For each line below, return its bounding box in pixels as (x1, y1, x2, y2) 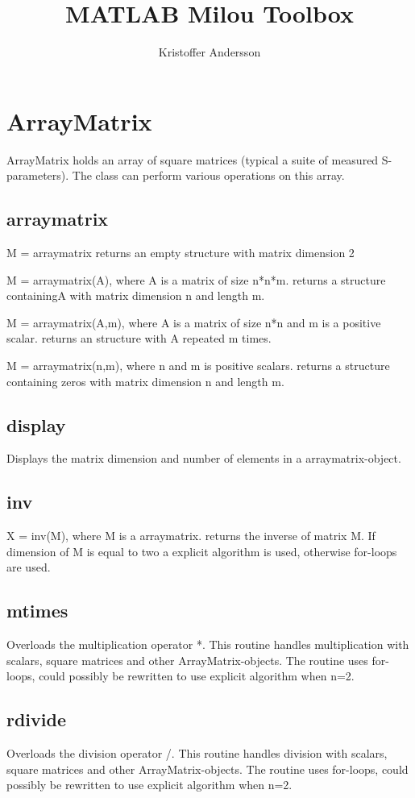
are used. (6, 559, 51, 576)
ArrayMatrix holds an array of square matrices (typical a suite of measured (6, 151, 379, 168)
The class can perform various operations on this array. (72, 167, 345, 184)
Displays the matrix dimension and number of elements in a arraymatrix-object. (6, 450, 401, 467)
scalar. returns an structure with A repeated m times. (6, 330, 272, 347)
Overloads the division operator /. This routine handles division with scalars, (6, 745, 388, 762)
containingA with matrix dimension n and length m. (6, 287, 265, 304)
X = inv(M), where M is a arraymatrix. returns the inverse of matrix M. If (6, 527, 376, 544)
